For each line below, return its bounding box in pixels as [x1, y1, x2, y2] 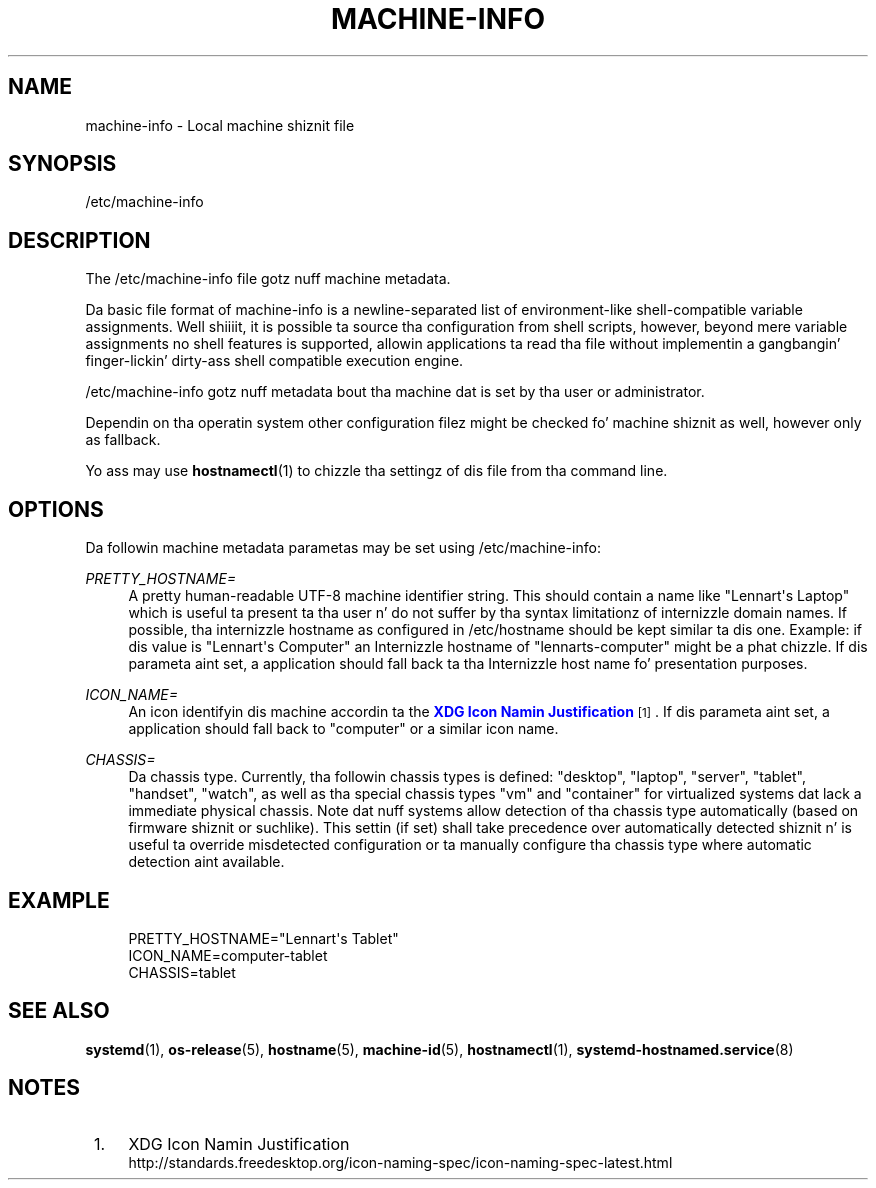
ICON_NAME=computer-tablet [128, 946, 328, 964]
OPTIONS [8, 496, 104, 522]
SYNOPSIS [8, 151, 117, 177]
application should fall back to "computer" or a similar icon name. [128, 720, 559, 738]
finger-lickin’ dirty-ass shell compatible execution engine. [85, 352, 464, 370]
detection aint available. [128, 853, 285, 871]
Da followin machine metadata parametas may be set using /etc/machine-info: [85, 539, 601, 557]
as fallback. [85, 431, 161, 449]
